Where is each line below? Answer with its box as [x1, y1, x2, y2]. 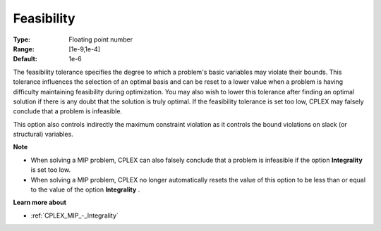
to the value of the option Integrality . [30, 185, 140, 194]
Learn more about [13, 198, 67, 207]
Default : [13, 55, 38, 63]
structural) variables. [13, 130, 73, 139]
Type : [13, 35, 31, 44]
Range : [13, 44, 35, 53]
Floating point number [68, 35, 133, 44]
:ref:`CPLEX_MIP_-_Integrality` [30, 211, 119, 220]
